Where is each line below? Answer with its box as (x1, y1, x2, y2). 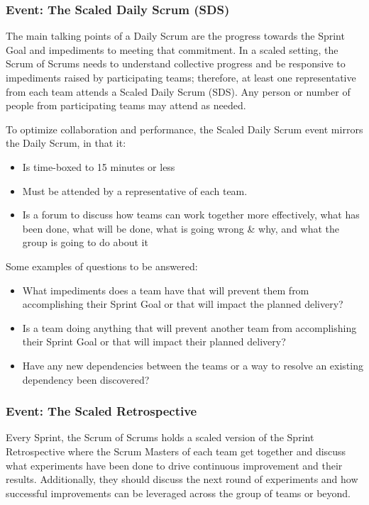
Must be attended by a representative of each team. (22, 183, 248, 198)
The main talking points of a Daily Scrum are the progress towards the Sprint (6, 28, 345, 43)
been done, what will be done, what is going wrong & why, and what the (22, 221, 339, 235)
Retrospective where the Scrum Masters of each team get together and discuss (6, 443, 346, 458)
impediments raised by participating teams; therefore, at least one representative (6, 70, 356, 84)
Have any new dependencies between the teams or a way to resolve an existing (22, 357, 363, 372)
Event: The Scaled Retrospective (6, 402, 197, 420)
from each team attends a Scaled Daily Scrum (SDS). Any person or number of (6, 84, 351, 99)
